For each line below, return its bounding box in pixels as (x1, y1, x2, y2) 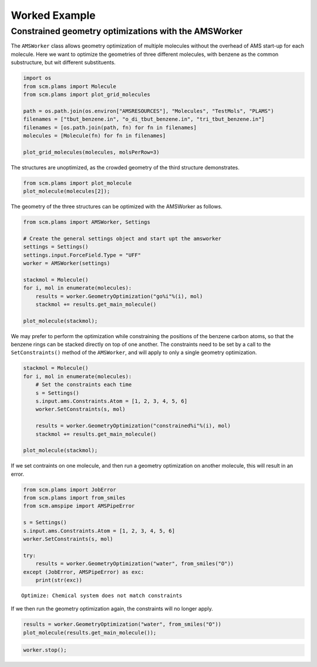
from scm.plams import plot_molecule (23, 179, 132, 186)
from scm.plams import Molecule (23, 83, 117, 89)
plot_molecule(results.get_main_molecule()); (23, 629, 157, 636)
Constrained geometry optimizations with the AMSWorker (11, 26, 243, 36)
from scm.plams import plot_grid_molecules (23, 91, 151, 98)
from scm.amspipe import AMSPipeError (23, 503, 135, 509)
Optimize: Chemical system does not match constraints (21, 592, 183, 599)
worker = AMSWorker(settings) (23, 259, 110, 266)
